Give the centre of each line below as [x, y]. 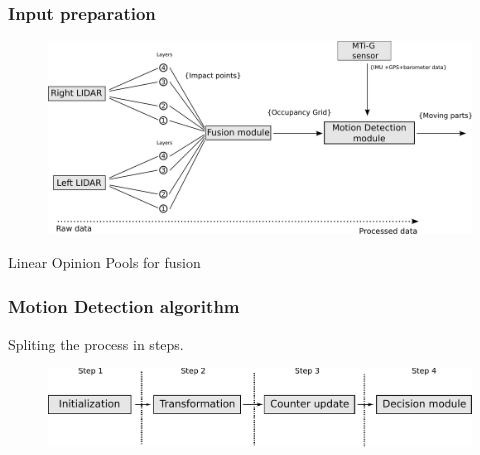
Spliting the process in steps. [96, 343]
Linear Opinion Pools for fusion [104, 261]
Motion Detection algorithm [124, 306]
